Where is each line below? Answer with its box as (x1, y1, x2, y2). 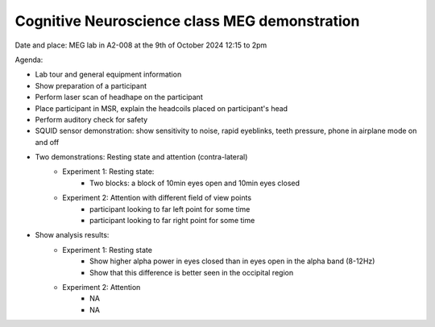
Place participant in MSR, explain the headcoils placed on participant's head (35, 103, 288, 113)
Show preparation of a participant (35, 81, 147, 90)
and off (35, 137, 60, 147)
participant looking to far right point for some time (89, 216, 255, 226)
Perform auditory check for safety (35, 114, 148, 124)
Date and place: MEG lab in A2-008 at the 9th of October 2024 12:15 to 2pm (14, 40, 267, 50)
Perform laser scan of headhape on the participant (35, 93, 203, 102)
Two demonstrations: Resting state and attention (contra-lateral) (35, 152, 248, 162)
